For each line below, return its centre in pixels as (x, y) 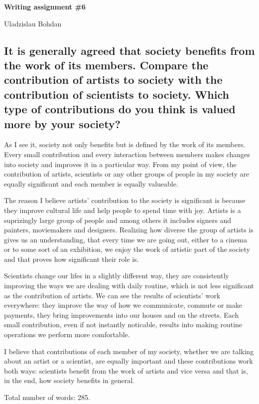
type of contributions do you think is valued (120, 109)
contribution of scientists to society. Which (117, 94)
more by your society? (63, 123)
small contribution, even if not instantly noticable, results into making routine (123, 324)
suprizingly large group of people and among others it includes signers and (118, 220)
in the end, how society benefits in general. (69, 380)
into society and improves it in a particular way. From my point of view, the (120, 164)
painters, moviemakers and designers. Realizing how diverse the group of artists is (129, 230)
